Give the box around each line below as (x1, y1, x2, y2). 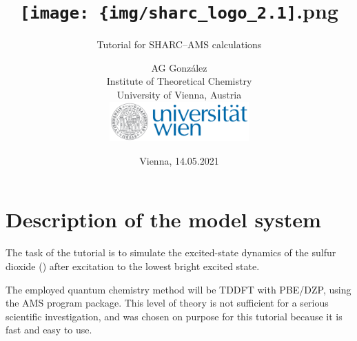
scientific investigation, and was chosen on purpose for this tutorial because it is (6, 309, 343, 323)
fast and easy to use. (6, 322, 92, 337)
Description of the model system (6, 205, 321, 234)
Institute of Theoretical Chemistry (106, 74, 252, 88)
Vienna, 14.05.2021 (139, 153, 219, 167)
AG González (151, 60, 207, 74)
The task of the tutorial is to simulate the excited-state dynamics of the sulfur (6, 245, 336, 260)
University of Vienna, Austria (116, 87, 242, 102)
